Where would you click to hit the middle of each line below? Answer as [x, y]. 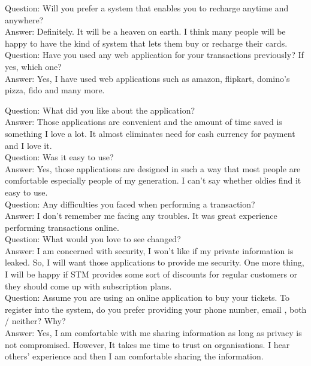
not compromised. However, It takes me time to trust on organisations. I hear [147, 344]
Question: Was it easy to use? [59, 157]
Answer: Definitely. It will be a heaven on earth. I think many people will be [145, 31]
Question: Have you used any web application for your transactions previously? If [154, 55]
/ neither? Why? [35, 321]
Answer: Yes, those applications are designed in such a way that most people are [153, 168]
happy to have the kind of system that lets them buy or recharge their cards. [146, 43]
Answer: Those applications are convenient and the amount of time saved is [144, 122]
